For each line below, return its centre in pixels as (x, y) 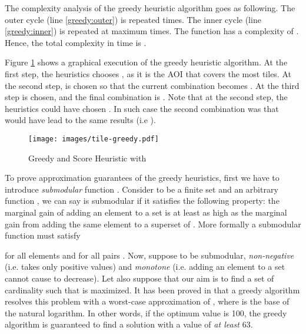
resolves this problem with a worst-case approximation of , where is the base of (147, 301)
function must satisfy (43, 235)
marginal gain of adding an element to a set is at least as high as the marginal (146, 212)
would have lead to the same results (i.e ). (80, 120)
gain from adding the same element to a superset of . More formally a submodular (153, 224)
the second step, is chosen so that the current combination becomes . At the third (152, 85)
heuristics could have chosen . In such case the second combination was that (142, 108)
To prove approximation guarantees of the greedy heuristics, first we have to (142, 178)
